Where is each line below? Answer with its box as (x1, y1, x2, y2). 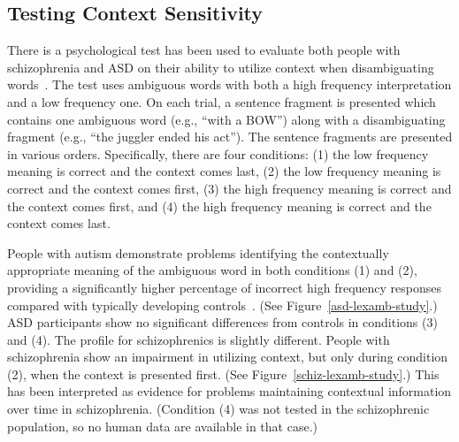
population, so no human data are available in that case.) (7, 416, 317, 435)
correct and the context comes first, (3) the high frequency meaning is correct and (7, 179, 452, 197)
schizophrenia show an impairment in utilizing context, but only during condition (7, 347, 448, 366)
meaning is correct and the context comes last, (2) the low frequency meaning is (7, 162, 441, 180)
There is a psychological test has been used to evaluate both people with (7, 41, 401, 59)
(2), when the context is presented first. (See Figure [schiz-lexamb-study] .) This (7, 364, 440, 383)
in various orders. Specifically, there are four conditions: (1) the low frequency (7, 144, 429, 163)
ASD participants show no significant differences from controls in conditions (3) (7, 313, 438, 331)
